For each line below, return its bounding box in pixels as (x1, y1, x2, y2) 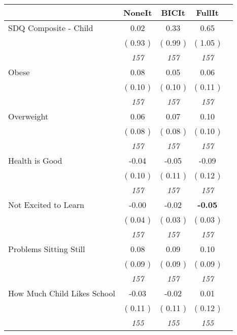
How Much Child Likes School (8, 287, 115, 299)
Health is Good (8, 155, 62, 166)
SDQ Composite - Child (8, 22, 93, 34)
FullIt (196, 7, 219, 18)
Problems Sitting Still (8, 243, 85, 255)
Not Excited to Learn (8, 199, 84, 210)
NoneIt (123, 7, 152, 18)
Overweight (8, 110, 49, 122)
